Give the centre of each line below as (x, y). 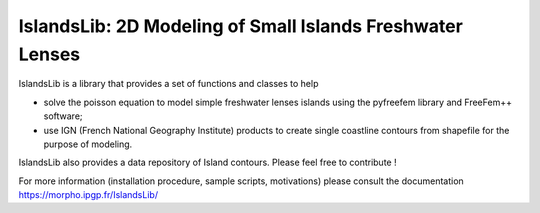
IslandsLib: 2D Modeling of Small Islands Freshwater (241, 26)
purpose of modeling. (88, 144)
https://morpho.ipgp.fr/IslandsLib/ (88, 195)
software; (63, 116)
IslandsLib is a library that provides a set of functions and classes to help (168, 84)
